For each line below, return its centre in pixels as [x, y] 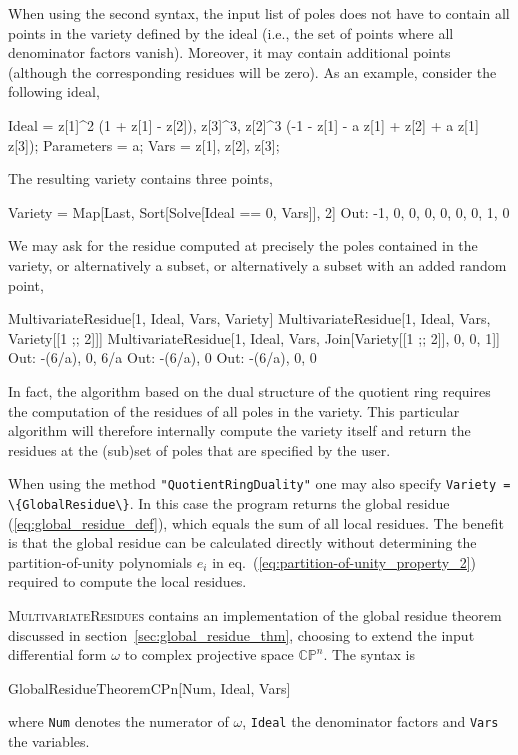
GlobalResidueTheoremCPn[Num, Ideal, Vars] [149, 687]
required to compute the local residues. [127, 581]
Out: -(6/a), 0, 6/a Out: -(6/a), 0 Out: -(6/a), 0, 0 [162, 357]
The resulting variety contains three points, [140, 178]
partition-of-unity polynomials [100, 561]
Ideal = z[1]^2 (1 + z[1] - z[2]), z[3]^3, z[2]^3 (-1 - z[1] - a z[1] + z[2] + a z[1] [243, 124]
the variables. [49, 741]
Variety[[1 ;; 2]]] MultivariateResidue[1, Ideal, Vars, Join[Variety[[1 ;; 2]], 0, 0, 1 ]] [254, 337]
